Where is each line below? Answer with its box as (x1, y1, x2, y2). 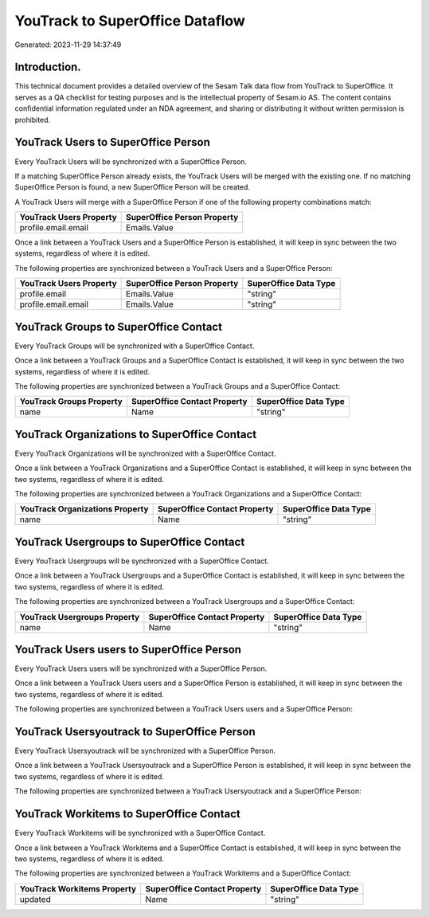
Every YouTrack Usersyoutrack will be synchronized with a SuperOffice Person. (14, 746, 276, 756)
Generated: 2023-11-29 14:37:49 (14, 40, 122, 49)
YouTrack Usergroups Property (19, 611, 140, 622)
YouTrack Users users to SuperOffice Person (14, 642, 242, 656)
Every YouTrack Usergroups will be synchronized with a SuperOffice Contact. (14, 556, 270, 566)
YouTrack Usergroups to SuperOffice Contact (14, 535, 245, 549)
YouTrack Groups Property (19, 396, 123, 407)
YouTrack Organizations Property (19, 504, 149, 515)
